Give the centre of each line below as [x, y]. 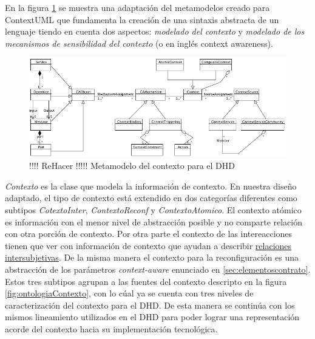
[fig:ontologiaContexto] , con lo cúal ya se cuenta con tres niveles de [129, 293]
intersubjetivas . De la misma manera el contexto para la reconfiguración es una [152, 257]
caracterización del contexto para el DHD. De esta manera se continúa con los [150, 305]
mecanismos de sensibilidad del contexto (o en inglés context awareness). [139, 43]
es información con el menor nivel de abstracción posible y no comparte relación [154, 221]
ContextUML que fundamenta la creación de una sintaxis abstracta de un [142, 19]
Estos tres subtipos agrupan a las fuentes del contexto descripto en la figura [146, 281]
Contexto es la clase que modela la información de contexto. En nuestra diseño [151, 186]
